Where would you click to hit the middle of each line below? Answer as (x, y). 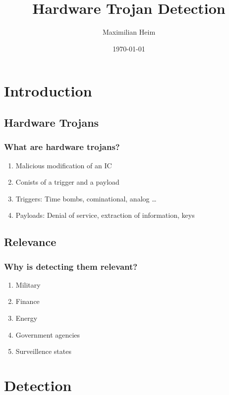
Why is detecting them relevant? (71, 266)
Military (28, 284)
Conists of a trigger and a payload (67, 182)
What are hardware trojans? (62, 147)
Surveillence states (43, 351)
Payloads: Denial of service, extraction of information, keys (105, 215)
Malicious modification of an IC (64, 165)
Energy (27, 318)
